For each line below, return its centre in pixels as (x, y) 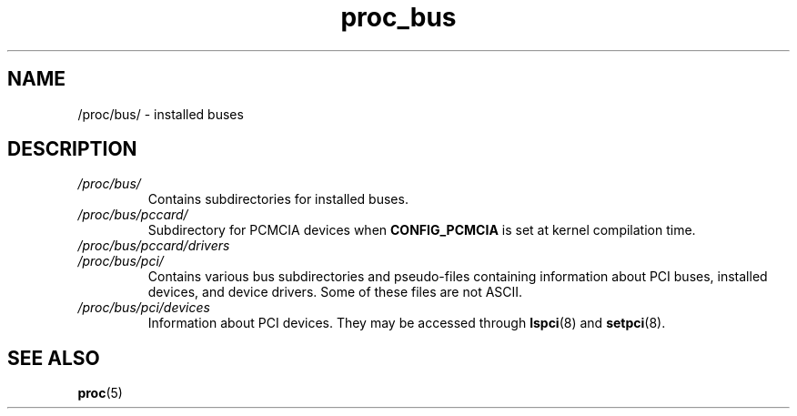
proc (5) (100, 393)
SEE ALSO (54, 358)
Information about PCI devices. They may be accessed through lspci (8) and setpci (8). (407, 323)
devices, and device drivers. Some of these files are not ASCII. (335, 292)
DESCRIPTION (72, 149)
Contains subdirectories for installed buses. (278, 199)
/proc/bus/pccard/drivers (154, 246)
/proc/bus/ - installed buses (161, 114)
